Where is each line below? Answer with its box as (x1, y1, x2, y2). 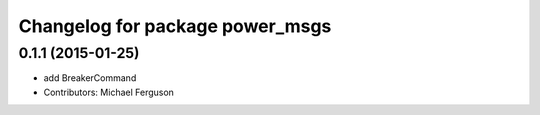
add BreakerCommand (43, 72, 137, 84)
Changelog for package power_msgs (18, 15, 332, 37)
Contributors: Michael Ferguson (43, 86, 175, 98)
